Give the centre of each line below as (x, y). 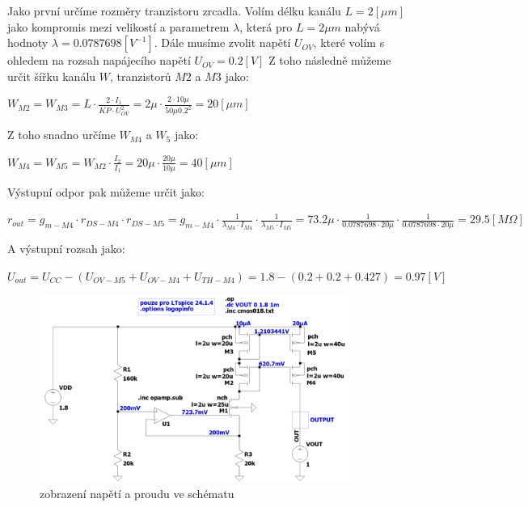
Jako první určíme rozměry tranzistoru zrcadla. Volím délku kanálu (174, 11)
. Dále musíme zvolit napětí (222, 42)
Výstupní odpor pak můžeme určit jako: (106, 191)
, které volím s (349, 42)
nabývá (362, 26)
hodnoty (28, 42)
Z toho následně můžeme (330, 60)
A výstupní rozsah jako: (66, 249)
